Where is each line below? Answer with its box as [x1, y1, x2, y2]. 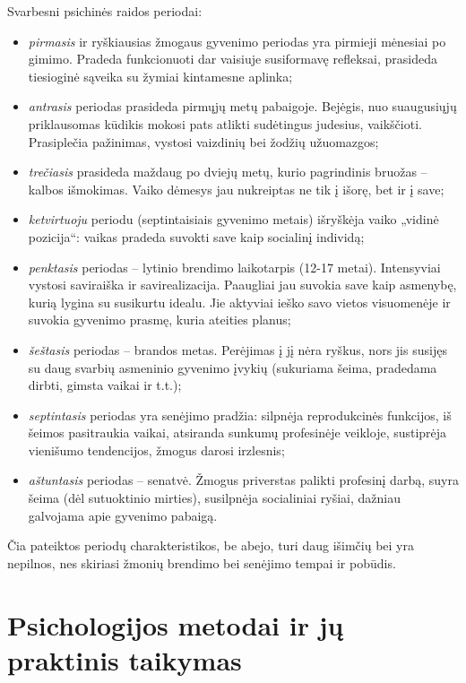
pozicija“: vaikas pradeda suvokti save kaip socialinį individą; [28, 227, 365, 246]
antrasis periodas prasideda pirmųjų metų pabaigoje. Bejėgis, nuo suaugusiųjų [28, 97, 457, 116]
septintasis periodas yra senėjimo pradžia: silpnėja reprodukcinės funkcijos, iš [28, 405, 452, 424]
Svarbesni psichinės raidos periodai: [7, 2, 203, 20]
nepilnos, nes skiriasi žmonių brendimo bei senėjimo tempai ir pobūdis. [7, 553, 396, 572]
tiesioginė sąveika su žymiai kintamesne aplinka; [28, 66, 293, 85]
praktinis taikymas [7, 641, 242, 678]
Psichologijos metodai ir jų [7, 606, 344, 643]
